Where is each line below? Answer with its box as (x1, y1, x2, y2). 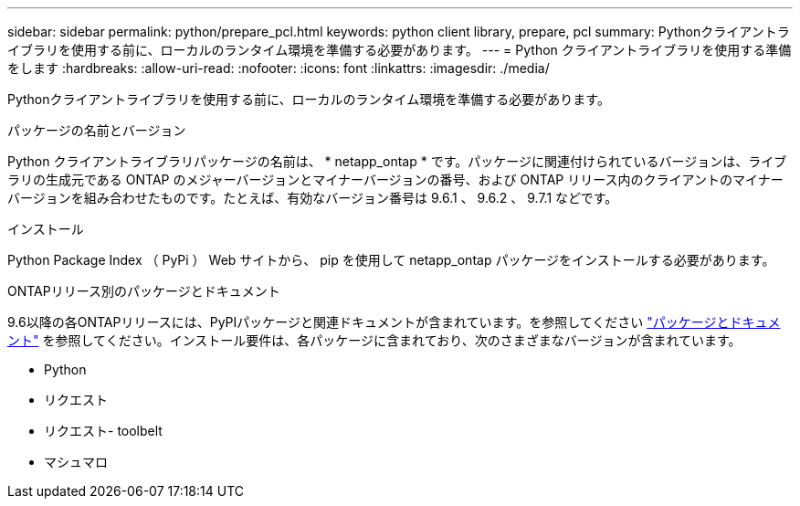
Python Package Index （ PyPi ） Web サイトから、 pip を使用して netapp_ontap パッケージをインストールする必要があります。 (7, 252, 775, 268)
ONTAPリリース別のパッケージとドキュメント (7, 283, 280, 299)
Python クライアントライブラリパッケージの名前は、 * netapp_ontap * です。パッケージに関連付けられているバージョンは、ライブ (7, 153, 787, 169)
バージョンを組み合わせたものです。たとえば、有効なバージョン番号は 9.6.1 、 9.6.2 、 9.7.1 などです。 (7, 190, 618, 206)
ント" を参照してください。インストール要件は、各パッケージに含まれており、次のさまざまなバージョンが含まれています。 (7, 332, 742, 348)
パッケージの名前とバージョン (7, 122, 186, 138)
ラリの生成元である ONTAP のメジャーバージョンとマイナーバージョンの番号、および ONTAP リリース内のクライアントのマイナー (7, 172, 784, 187)
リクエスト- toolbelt (44, 423, 163, 438)
